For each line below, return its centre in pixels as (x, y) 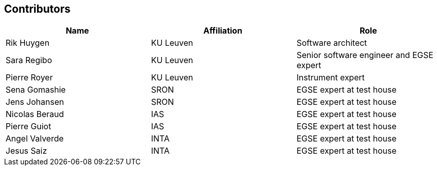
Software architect (332, 43)
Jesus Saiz (26, 151)
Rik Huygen (28, 43)
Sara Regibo (29, 60)
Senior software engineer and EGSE (365, 55)
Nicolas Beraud (35, 114)
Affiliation (223, 31)
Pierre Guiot (28, 126)
